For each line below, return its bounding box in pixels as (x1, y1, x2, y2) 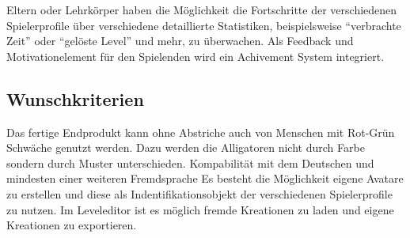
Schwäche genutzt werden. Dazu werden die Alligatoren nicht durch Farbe (6, 139, 365, 156)
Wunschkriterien (6, 86, 144, 111)
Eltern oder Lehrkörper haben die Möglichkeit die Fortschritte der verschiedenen (6, 2, 397, 17)
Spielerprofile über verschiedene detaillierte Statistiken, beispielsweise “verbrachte (6, 17, 401, 33)
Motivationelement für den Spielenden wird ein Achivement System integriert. (6, 47, 385, 64)
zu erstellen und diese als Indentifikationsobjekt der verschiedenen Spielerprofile (6, 185, 393, 202)
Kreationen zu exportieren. (6, 217, 137, 233)
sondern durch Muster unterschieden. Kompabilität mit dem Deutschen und (6, 154, 374, 171)
